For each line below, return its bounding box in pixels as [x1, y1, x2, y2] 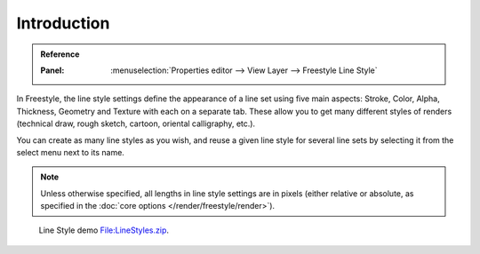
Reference [40, 49, 80, 60]
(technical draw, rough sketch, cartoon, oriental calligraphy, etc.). [16, 118, 256, 129]
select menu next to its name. [16, 147, 124, 157]
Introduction [16, 13, 110, 33]
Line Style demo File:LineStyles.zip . [38, 225, 169, 235]
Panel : [40, 65, 65, 75]
